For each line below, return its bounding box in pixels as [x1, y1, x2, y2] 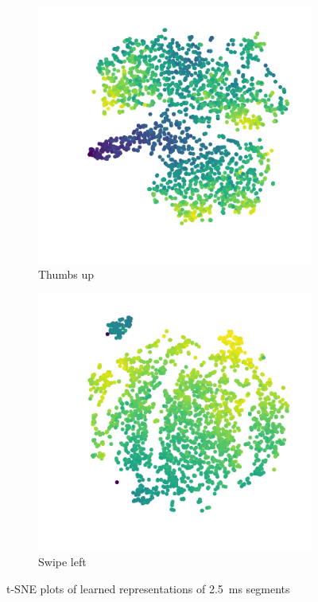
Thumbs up [38, 266, 95, 283]
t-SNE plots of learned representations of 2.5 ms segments [6, 580, 290, 596]
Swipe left [38, 553, 87, 570]
